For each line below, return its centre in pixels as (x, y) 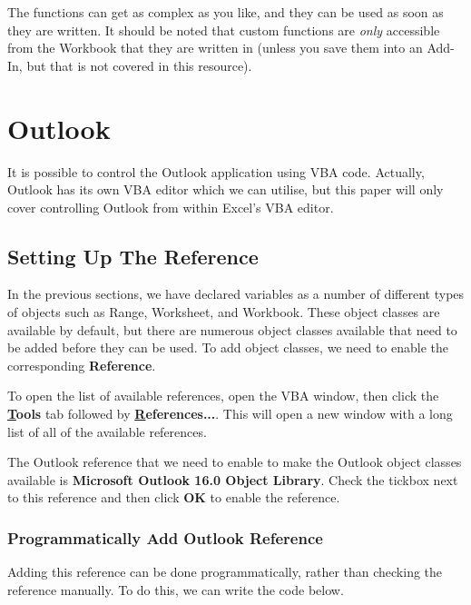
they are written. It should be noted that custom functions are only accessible (224, 30)
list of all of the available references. (107, 431)
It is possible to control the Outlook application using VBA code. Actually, (216, 171)
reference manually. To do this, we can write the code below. (176, 589)
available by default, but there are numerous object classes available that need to (232, 329)
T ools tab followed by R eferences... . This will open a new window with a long (230, 414)
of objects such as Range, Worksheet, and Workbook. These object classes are (224, 312)
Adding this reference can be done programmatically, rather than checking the (225, 572)
